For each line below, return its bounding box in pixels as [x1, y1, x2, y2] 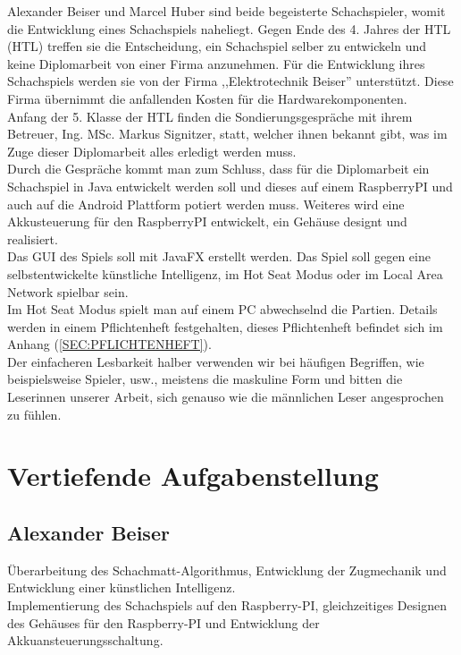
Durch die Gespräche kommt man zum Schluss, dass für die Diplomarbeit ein [7, 159, 430, 178]
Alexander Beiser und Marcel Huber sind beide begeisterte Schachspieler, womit [7, 2, 446, 20]
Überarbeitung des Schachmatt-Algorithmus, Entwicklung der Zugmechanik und [7, 560, 447, 579]
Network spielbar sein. [7, 282, 129, 301]
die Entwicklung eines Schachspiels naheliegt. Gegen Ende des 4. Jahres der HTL [7, 19, 451, 38]
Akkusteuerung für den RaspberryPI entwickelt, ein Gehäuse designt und [7, 212, 407, 231]
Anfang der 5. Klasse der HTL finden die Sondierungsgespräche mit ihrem [7, 106, 413, 125]
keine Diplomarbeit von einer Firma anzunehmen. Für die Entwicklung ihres [7, 54, 425, 72]
